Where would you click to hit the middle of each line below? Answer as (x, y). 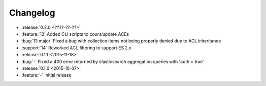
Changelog (32, 13)
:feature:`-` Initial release (46, 75)
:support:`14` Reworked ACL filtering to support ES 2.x (76, 48)
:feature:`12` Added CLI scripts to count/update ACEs (75, 34)
